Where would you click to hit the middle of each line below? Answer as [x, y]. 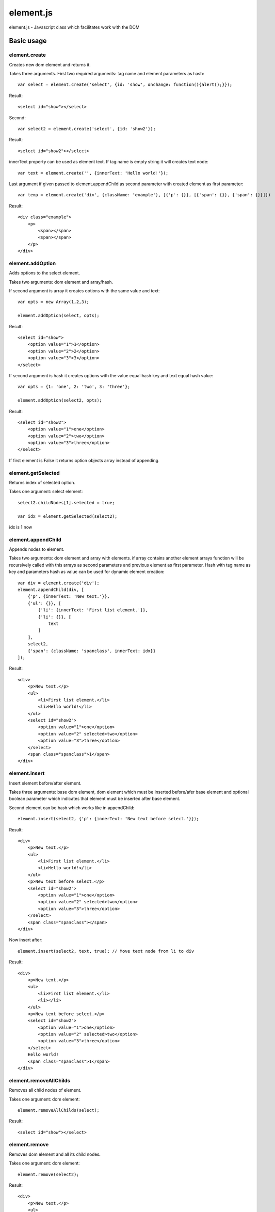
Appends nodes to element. [37, 549]
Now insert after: [26, 940]
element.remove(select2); [49, 1174]
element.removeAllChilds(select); [58, 1110]
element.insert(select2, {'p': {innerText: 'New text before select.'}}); [108, 819]
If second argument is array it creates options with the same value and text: [84, 291]
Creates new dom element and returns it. [50, 64]
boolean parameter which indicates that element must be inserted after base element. [95, 799]
